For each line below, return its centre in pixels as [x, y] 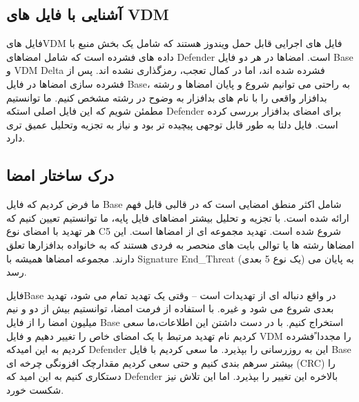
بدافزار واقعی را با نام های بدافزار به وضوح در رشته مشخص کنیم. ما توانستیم [167, 97]
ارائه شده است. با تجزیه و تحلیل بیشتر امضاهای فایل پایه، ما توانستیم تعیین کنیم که [178, 217]
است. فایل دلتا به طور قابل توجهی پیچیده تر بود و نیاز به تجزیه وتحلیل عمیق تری [172, 124]
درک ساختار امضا [60, 175]
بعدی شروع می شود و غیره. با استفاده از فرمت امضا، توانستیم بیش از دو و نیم [170, 308]
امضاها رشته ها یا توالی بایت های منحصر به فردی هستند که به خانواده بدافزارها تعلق [180, 244]
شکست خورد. [35, 389]
